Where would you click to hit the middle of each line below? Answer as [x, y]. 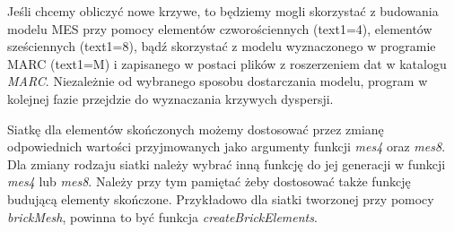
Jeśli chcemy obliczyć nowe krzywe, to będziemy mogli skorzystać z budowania [223, 11]
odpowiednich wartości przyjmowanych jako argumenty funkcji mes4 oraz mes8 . [227, 146]
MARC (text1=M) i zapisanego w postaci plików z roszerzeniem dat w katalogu [227, 63]
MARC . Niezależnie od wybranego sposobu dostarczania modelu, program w [218, 81]
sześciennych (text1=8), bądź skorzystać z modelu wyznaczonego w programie [222, 46]
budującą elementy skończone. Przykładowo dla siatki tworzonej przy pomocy [221, 198]
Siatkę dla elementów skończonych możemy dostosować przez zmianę [196, 129]
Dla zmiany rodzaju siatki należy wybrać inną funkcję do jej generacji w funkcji [227, 163]
